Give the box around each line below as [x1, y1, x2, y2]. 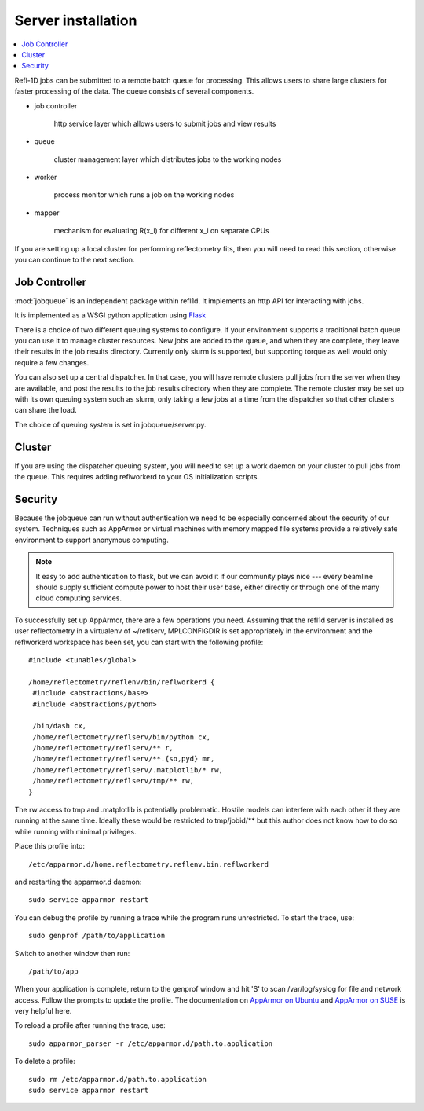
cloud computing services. [35, 593, 122, 603]
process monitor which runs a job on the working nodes [53, 190, 235, 200]
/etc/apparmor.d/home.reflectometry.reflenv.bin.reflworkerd [28, 860, 269, 868]
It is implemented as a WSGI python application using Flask [14, 310, 207, 320]
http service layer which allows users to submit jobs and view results [53, 119, 276, 128]
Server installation [14, 12, 137, 29]
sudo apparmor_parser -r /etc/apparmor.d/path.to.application [28, 1039, 273, 1048]
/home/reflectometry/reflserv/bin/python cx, [32, 732, 211, 742]
